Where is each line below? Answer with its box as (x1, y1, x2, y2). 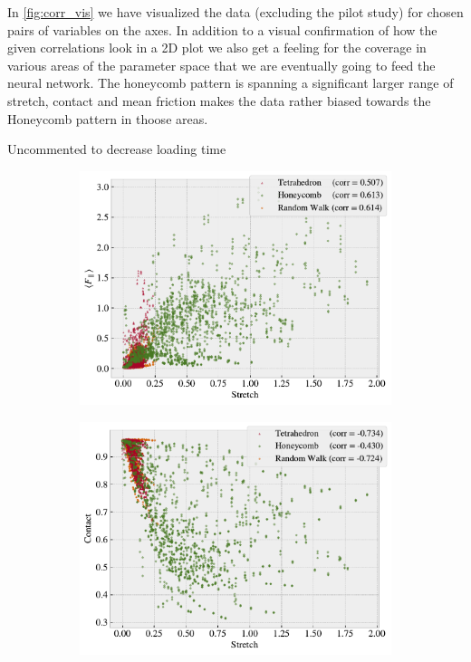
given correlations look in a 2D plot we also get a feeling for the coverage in (7, 38, 427, 57)
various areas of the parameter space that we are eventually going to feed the (7, 55, 436, 74)
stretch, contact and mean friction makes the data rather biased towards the (7, 91, 431, 110)
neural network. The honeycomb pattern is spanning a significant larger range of (7, 73, 454, 92)
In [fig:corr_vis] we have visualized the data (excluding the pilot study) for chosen (7, 3, 464, 21)
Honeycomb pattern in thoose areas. (7, 109, 208, 128)
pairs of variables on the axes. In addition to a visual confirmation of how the (7, 20, 437, 39)
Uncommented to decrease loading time (7, 139, 226, 158)
